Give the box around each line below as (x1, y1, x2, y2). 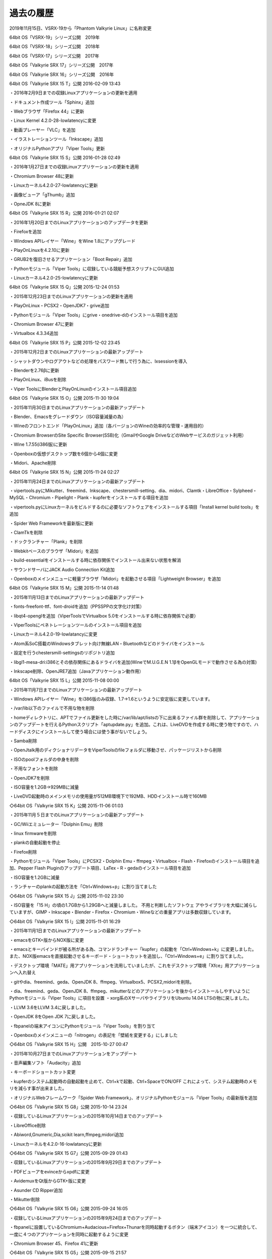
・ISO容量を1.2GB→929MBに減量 (9, 784, 79, 790)
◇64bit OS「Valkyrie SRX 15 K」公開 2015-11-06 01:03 (9, 802, 123, 808)
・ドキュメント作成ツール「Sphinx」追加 (9, 99, 95, 105)
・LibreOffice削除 (9, 1122, 46, 1128)
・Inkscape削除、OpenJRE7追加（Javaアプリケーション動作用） (9, 668, 144, 674)
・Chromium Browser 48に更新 (9, 173, 74, 179)
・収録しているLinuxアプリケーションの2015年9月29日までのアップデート (9, 1159, 162, 1165)
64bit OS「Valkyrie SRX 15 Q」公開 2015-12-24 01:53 (9, 284, 120, 290)
